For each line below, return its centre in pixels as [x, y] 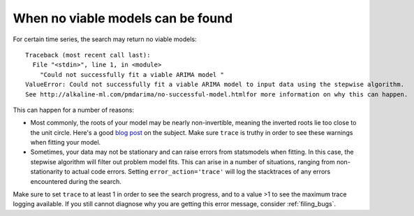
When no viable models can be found [123, 18]
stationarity [46, 172]
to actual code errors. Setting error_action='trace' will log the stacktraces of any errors [197, 172]
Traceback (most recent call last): [88, 55]
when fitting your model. [66, 143]
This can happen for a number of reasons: [74, 110]
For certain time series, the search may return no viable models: [105, 39]
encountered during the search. [76, 181]
